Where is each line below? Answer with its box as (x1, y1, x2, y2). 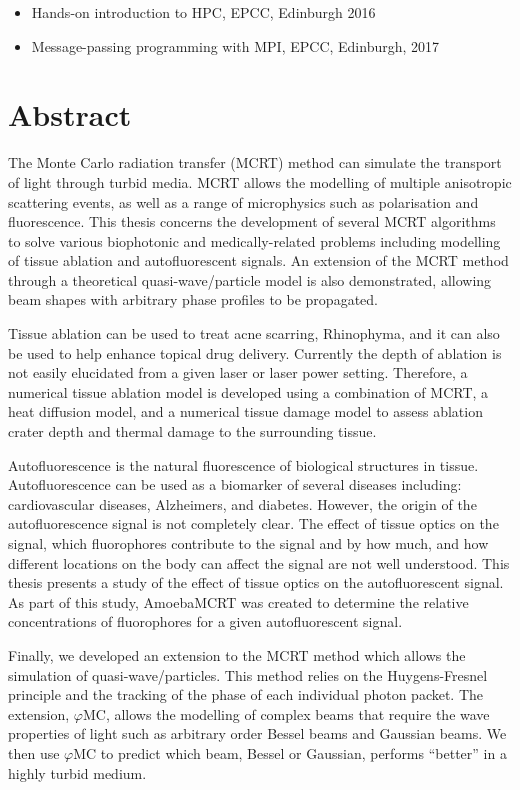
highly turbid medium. (8, 762, 147, 783)
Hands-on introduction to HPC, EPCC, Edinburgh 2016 (31, 2, 376, 22)
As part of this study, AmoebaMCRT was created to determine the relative (8, 591, 469, 612)
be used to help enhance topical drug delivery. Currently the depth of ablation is (8, 342, 502, 363)
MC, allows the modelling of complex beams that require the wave (82, 703, 490, 724)
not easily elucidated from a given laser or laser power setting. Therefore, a (8, 362, 468, 383)
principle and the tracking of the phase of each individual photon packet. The (8, 684, 484, 705)
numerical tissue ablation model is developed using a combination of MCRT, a (8, 381, 489, 402)
